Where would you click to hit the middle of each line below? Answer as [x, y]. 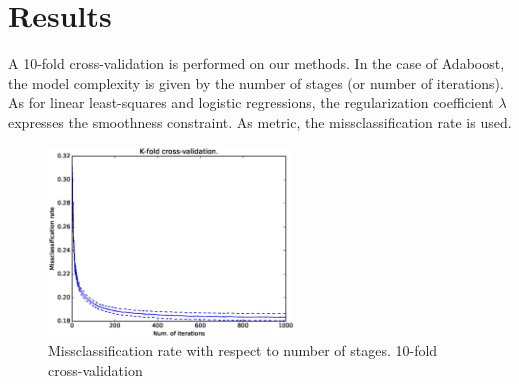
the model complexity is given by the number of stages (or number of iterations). [256, 82]
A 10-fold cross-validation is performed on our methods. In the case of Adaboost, [256, 63]
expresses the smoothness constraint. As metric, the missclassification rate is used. [260, 121]
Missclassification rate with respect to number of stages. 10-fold [243, 350]
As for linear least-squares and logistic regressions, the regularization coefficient [251, 102]
